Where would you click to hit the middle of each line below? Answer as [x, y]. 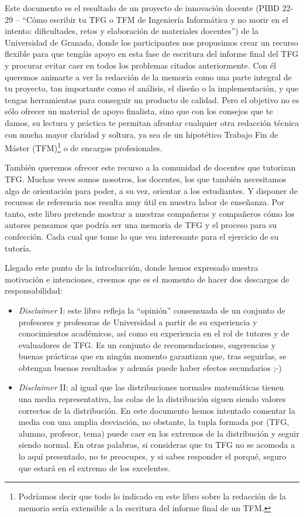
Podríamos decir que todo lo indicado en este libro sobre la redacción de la [152, 496]
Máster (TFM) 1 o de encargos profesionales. [84, 147]
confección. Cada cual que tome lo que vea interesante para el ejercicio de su [142, 236]
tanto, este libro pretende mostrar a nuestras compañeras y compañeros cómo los [150, 213]
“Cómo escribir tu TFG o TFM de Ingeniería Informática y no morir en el [155, 19]
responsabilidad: [34, 290]
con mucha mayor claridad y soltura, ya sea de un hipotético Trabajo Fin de [141, 134]
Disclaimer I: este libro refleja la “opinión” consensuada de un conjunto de [152, 310]
